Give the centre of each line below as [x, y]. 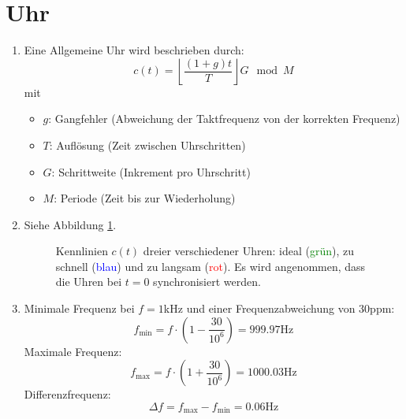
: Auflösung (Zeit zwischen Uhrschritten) [147, 145]
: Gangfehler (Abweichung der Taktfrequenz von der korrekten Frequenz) [224, 119]
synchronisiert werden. [207, 282]
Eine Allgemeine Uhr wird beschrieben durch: [134, 50]
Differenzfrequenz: [67, 394]
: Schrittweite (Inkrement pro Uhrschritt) [151, 171]
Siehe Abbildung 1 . [70, 224]
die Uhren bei [89, 282]
